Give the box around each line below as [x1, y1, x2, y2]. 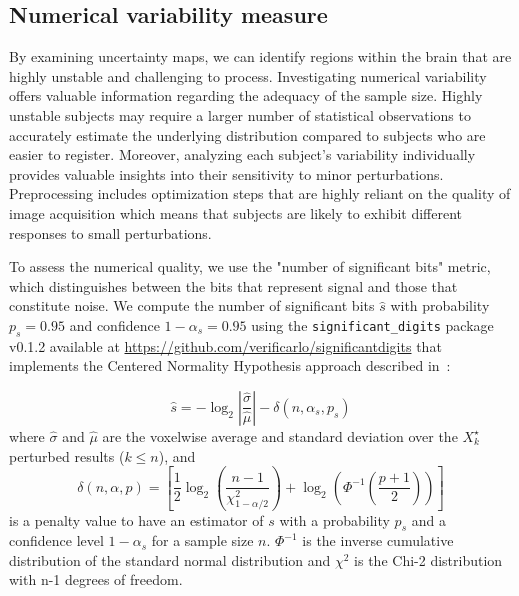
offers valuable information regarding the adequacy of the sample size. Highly [9, 85, 483, 106]
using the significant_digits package [251, 314, 494, 335]
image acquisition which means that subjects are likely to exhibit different [9, 202, 463, 223]
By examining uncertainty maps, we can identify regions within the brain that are [9, 46, 512, 67]
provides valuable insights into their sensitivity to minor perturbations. [9, 163, 444, 184]
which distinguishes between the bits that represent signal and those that [9, 275, 458, 296]
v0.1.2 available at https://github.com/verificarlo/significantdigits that [9, 335, 442, 356]
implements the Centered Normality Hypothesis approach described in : [9, 355, 451, 376]
